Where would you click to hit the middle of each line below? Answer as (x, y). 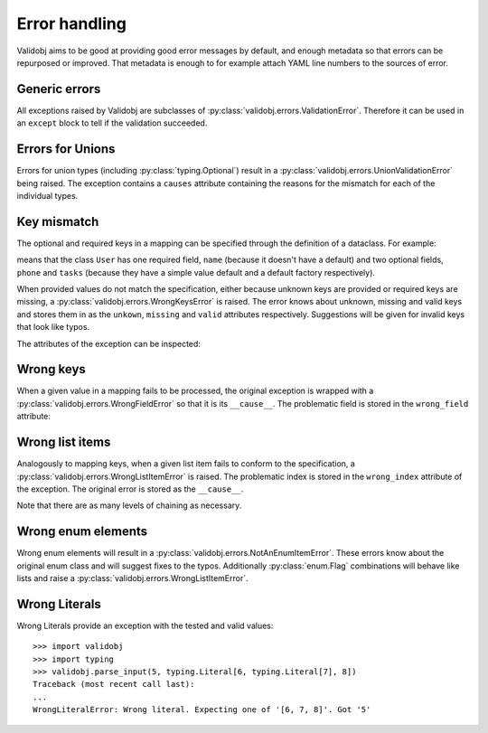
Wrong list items (64, 442)
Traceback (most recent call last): (114, 684)
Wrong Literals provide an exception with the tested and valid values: (145, 625)
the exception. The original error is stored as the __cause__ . (130, 489)
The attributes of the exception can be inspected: (108, 343)
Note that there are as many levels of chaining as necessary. (129, 505)
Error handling (71, 23)
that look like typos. (53, 327)
